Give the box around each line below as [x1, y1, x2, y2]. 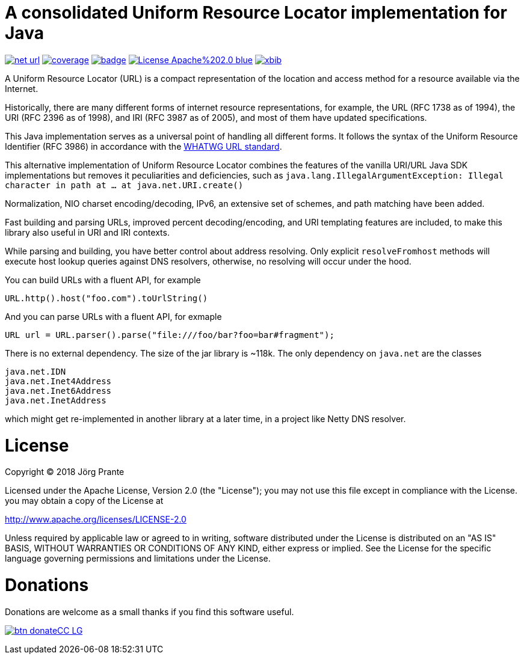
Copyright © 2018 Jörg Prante [5, 467, 125, 477]
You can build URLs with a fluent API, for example [5, 274, 201, 285]
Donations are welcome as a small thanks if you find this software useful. [5, 606, 294, 617]
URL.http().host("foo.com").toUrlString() [5, 293, 208, 303]
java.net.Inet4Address [5, 376, 112, 386]
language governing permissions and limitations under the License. [5, 553, 271, 564]
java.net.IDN [5, 366, 66, 376]
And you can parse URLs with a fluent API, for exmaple [5, 311, 222, 322]
